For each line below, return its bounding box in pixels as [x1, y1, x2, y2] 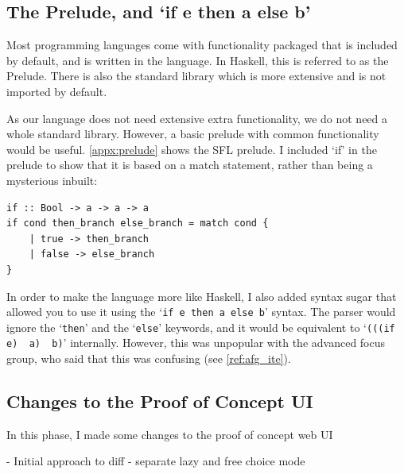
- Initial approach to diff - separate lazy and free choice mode [6, 453, 305, 469]
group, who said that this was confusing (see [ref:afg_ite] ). [6, 350, 291, 367]
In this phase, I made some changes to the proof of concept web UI [6, 426, 333, 442]
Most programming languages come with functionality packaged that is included [6, 37, 398, 53]
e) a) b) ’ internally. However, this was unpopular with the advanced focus [6, 334, 386, 351]
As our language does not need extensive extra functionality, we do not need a [6, 110, 388, 126]
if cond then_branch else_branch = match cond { [6, 218, 269, 229]
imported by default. [6, 83, 107, 99]
